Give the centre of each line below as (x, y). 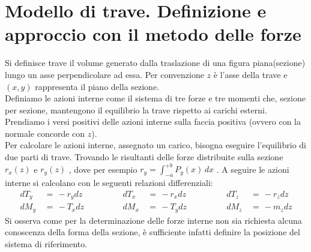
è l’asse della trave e (250, 74)
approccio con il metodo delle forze (153, 34)
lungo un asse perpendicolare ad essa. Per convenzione (104, 74)
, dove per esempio (103, 169)
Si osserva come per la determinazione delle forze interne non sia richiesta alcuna (153, 220)
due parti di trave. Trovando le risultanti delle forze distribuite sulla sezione (144, 157)
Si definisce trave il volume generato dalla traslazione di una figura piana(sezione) (155, 63)
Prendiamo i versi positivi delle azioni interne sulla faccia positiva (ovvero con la (153, 121)
